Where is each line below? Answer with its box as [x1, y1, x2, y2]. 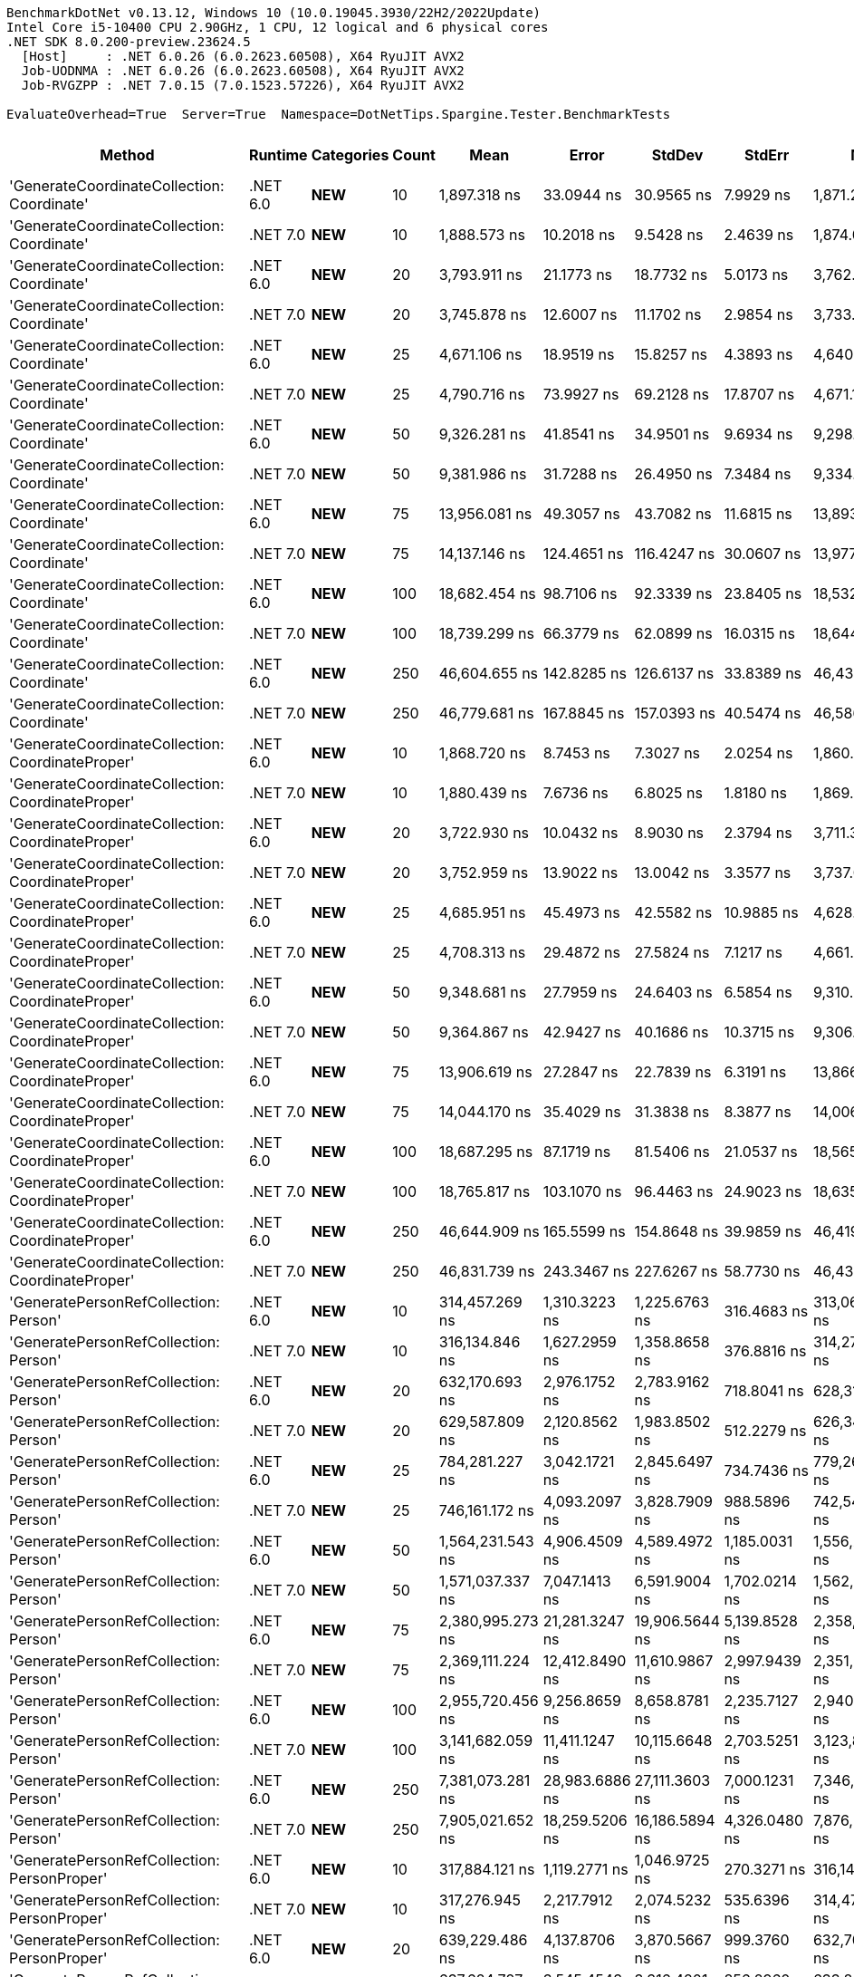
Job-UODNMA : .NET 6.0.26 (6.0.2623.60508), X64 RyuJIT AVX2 [21, 63, 465, 78]
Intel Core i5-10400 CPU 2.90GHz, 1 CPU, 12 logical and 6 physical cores [6, 20, 549, 34]
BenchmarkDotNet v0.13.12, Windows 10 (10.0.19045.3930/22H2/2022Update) [6, 5, 542, 20]
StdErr [744, 146, 790, 164]
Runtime [248, 146, 308, 164]
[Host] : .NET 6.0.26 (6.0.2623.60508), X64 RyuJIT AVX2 [21, 49, 465, 63]
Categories [311, 146, 389, 164]
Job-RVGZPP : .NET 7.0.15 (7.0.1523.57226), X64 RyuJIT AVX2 [21, 78, 465, 92]
